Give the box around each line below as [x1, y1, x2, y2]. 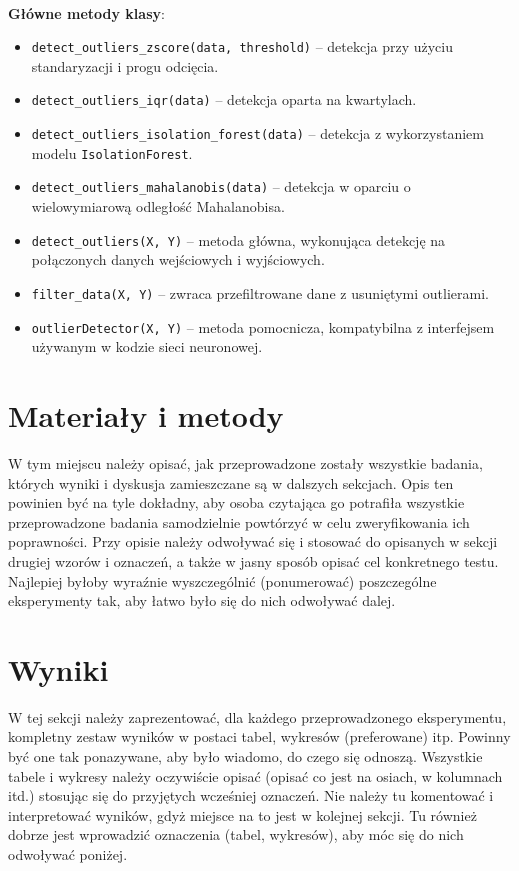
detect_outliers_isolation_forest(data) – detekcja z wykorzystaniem [31, 123, 484, 144]
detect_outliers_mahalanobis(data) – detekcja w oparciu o [31, 176, 411, 197]
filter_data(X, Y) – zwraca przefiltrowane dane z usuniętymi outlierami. [31, 282, 489, 303]
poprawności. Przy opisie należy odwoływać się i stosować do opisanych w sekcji [8, 531, 498, 552]
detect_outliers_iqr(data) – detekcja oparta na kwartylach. [31, 89, 417, 110]
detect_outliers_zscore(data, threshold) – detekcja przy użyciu [31, 36, 453, 57]
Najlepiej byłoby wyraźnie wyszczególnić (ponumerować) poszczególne [8, 570, 437, 591]
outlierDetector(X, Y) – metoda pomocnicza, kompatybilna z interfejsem [31, 316, 495, 337]
